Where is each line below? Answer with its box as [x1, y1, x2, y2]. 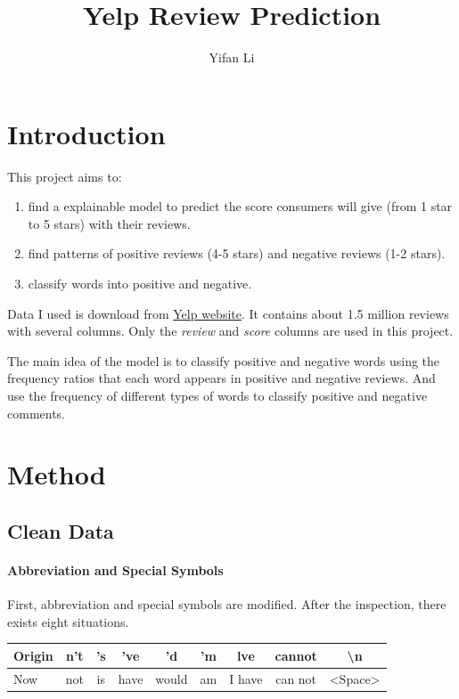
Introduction [7, 115, 166, 151]
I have [229, 669, 263, 687]
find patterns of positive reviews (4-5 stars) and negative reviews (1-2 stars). [28, 244, 446, 263]
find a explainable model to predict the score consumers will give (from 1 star [28, 197, 453, 215]
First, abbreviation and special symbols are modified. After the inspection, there [7, 595, 447, 614]
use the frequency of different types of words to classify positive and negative [7, 386, 428, 404]
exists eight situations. [7, 612, 129, 630]
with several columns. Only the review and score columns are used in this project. [7, 321, 454, 340]
